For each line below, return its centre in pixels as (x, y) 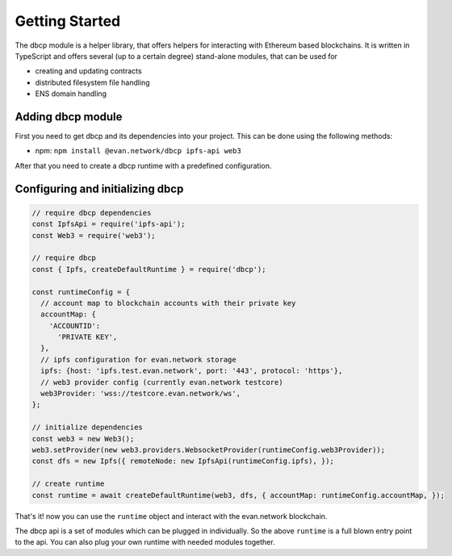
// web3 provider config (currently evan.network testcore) (162, 382)
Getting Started (68, 21)
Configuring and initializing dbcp (99, 188)
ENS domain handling (71, 94)
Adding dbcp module (69, 117)
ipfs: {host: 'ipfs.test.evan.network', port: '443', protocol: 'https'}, (192, 371)
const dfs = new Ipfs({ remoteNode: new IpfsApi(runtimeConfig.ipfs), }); (183, 461)
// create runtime (68, 484)
